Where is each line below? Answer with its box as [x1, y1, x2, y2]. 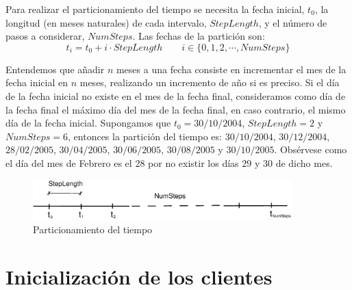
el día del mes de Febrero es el [5, 155, 132, 170]
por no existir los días [148, 155, 239, 170]
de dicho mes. [275, 155, 333, 170]
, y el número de [258, 15, 327, 29]
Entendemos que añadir [5, 62, 105, 76]
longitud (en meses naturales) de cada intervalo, [5, 15, 207, 29]
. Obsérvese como [274, 142, 347, 157]
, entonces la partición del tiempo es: [68, 129, 222, 143]
